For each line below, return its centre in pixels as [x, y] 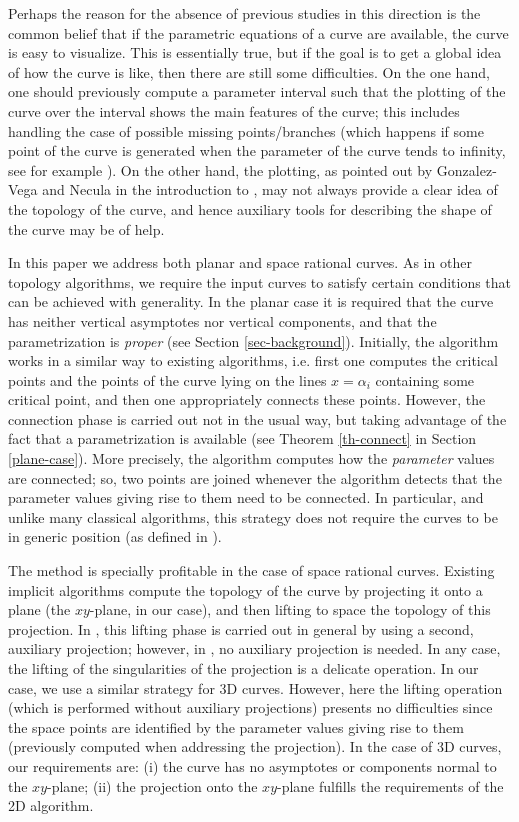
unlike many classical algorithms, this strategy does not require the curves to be [253, 516]
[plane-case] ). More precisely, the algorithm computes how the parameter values [251, 458]
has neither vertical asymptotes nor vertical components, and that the [222, 320]
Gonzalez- [466, 169]
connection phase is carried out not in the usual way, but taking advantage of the [257, 418]
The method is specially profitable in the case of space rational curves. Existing [251, 570]
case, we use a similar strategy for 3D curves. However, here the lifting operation [255, 687]
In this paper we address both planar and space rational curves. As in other [240, 262]
